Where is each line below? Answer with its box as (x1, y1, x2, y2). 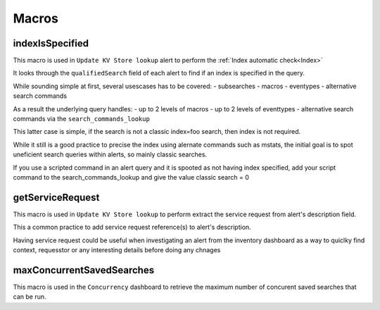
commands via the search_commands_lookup (13, 115, 151, 123)
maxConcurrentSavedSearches (13, 264, 155, 276)
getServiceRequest (13, 191, 100, 204)
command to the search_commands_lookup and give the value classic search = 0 (13, 173, 249, 181)
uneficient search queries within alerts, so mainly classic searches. (13, 150, 208, 159)
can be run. (13, 292, 46, 301)
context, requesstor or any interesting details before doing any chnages (13, 246, 221, 254)
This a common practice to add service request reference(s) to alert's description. (13, 223, 251, 232)
